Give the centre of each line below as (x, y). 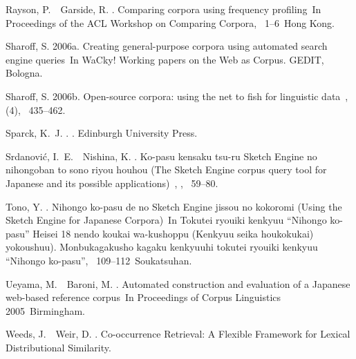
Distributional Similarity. (58, 347)
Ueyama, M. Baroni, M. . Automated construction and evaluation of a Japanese (178, 283)
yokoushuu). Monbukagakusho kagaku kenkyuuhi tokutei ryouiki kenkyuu (162, 247)
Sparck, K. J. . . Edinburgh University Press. (102, 133)
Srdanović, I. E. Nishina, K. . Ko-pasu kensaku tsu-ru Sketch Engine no (161, 156)
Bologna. (24, 73)
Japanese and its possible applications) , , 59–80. (112, 183)
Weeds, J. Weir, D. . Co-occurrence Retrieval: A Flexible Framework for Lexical (178, 334)
